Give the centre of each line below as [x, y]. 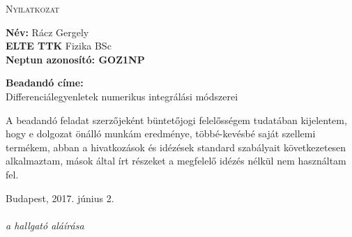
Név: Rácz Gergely [47, 32]
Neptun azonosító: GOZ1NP [75, 59]
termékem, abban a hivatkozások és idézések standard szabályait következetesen [176, 147]
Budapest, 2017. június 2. [60, 198]
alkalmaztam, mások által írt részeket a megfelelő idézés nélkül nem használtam [176, 161]
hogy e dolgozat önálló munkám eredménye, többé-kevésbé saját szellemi [161, 133]
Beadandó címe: [45, 83]
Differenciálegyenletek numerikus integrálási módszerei [122, 96]
